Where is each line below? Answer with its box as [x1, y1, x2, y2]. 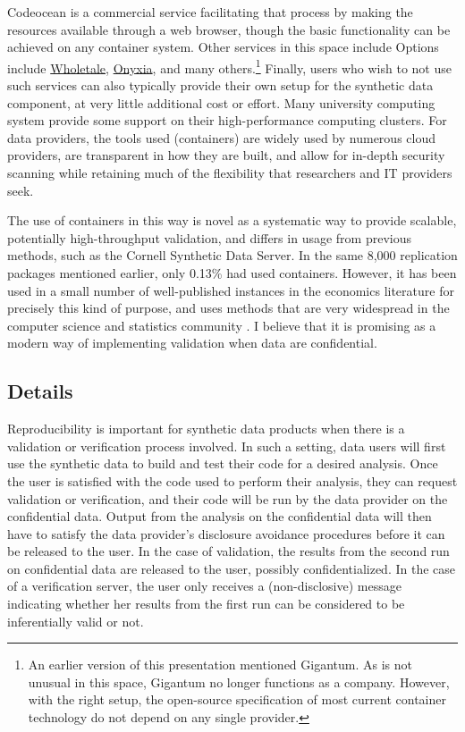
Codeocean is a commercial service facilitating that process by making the [7, 3, 413, 21]
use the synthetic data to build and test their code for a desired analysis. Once [7, 454, 438, 473]
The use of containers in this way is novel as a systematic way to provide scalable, [7, 211, 457, 230]
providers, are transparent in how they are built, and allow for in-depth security [7, 146, 445, 164]
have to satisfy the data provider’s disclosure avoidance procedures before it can [7, 524, 445, 543]
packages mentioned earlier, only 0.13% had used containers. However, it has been [7, 263, 457, 282]
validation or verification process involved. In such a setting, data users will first [7, 436, 446, 455]
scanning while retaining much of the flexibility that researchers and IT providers [7, 164, 452, 181]
